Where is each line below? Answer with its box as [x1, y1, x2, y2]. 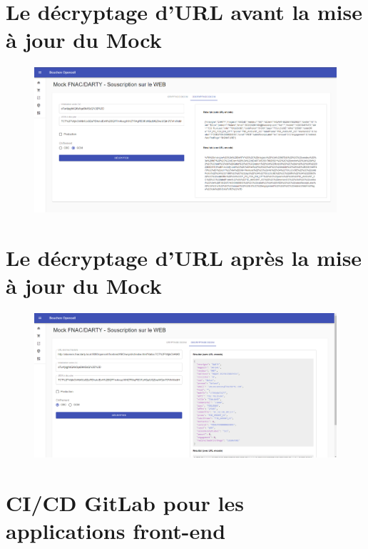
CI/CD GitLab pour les [6, 488, 244, 517]
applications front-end [6, 515, 226, 545]
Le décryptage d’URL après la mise [6, 243, 362, 272]
